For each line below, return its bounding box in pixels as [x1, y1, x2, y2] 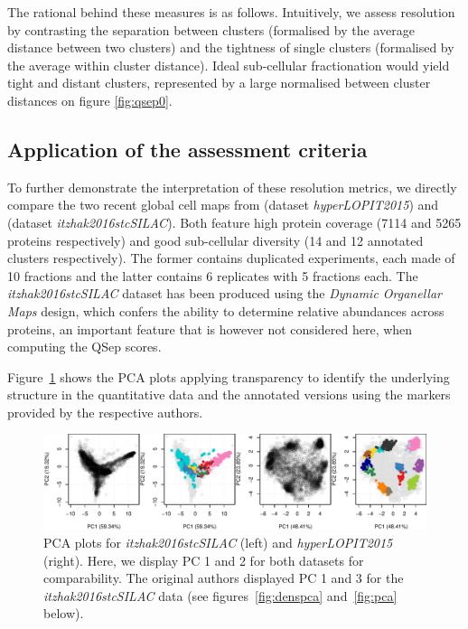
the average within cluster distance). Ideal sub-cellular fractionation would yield [7, 55, 450, 74]
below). [43, 604, 84, 623]
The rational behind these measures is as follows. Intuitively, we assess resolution [7, 3, 455, 21]
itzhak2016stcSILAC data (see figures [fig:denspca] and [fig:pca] [43, 586, 398, 605]
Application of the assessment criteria [7, 135, 368, 163]
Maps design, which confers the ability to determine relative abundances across [7, 301, 445, 320]
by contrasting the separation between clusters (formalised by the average [7, 20, 415, 39]
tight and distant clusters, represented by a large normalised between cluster [7, 73, 431, 92]
